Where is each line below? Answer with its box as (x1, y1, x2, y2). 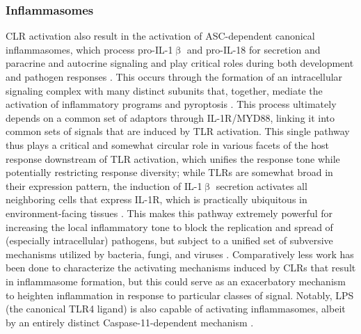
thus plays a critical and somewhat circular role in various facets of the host (6, 137, 329, 152)
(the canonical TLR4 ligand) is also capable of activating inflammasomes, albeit (6, 301, 346, 316)
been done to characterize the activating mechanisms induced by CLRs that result (6, 260, 356, 275)
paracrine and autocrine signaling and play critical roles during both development (6, 56, 354, 70)
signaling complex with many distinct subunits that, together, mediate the (6, 83, 323, 97)
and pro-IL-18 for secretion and (186, 42, 321, 56)
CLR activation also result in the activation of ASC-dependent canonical (6, 29, 315, 43)
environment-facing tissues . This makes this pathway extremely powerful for (6, 205, 332, 220)
